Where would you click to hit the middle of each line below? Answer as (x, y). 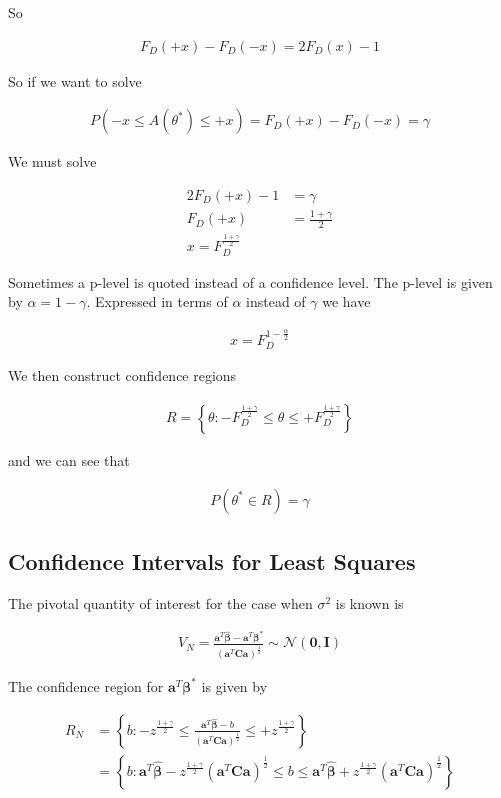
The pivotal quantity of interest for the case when (160, 602)
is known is (369, 602)
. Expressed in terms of (157, 301)
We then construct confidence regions (122, 375)
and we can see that (69, 460)
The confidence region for (86, 685)
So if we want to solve (75, 80)
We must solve (52, 161)
